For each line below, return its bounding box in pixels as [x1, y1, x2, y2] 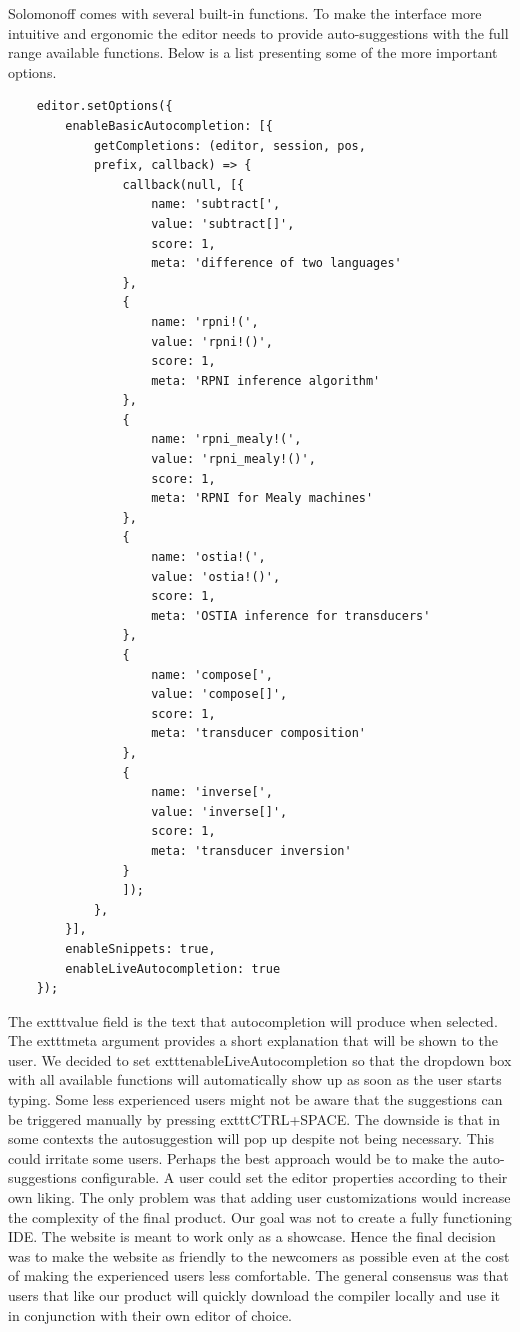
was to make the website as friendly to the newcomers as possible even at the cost [8, 1245, 510, 1266]
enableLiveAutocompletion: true [65, 961, 281, 976]
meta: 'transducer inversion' [151, 843, 352, 858]
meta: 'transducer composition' [151, 726, 366, 741]
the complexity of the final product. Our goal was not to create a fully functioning [8, 1206, 512, 1227]
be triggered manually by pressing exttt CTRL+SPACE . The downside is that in [8, 1108, 501, 1129]
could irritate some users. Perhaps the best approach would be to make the [8, 1147, 469, 1168]
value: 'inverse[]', [151, 804, 288, 819]
